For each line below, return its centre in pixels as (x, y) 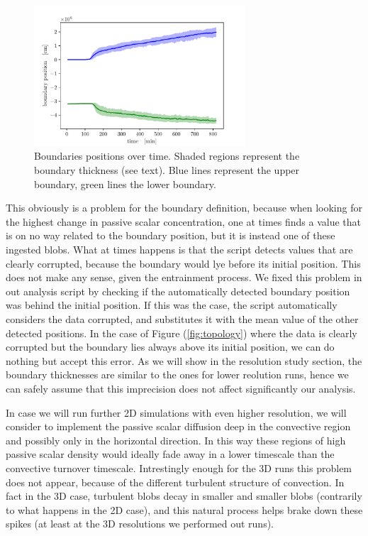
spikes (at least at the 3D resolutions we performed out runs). (140, 524)
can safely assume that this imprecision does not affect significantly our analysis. (181, 388)
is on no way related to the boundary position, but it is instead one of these (171, 235)
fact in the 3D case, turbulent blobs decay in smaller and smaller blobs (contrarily (184, 496)
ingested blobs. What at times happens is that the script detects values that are (179, 250)
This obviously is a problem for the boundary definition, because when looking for (184, 208)
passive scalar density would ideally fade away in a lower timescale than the (170, 454)
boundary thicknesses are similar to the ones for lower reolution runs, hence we (177, 374)
